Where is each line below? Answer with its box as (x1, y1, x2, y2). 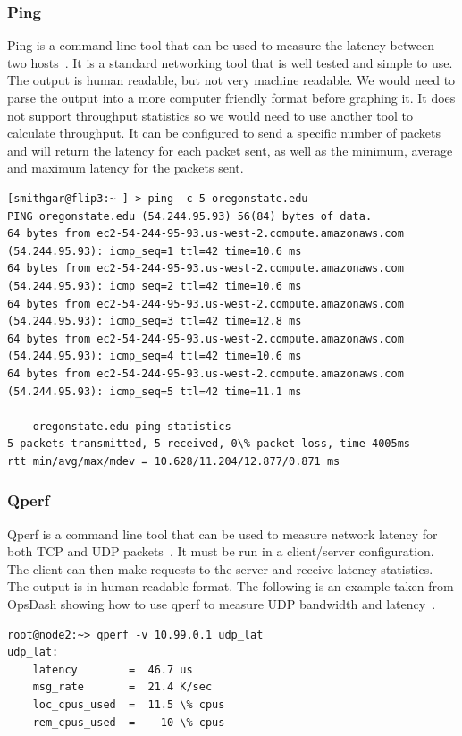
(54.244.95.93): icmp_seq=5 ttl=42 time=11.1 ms (7, 385, 302, 398)
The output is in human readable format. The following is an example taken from (7, 577, 454, 596)
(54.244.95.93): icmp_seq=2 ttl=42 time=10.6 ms (7, 279, 302, 292)
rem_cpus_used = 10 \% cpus (32, 715, 225, 729)
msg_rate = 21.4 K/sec (32, 681, 213, 694)
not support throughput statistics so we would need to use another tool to (7, 106, 414, 124)
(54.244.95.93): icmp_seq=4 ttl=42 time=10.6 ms (7, 350, 302, 363)
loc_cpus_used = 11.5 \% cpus (32, 698, 225, 712)
